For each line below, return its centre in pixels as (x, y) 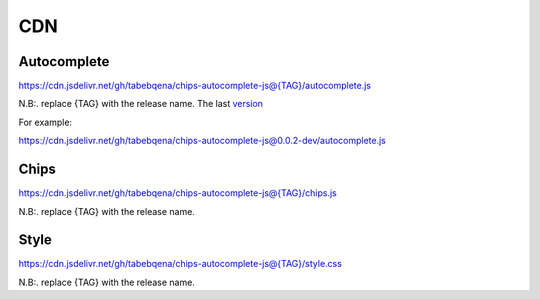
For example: (45, 122)
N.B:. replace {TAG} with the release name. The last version (141, 104)
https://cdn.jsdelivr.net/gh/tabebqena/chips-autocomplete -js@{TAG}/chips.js (177, 193)
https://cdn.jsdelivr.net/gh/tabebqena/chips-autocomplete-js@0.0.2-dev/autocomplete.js (202, 141)
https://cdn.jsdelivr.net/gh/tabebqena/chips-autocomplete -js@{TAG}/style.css (180, 264)
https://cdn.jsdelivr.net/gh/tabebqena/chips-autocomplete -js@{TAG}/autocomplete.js (195, 86)
